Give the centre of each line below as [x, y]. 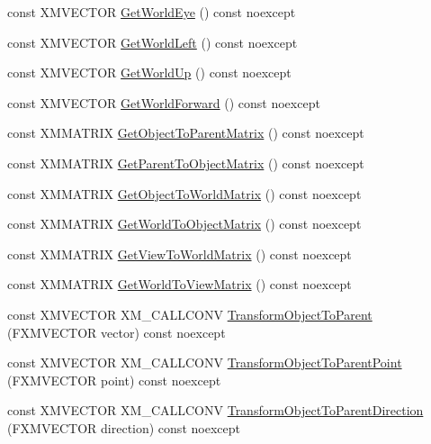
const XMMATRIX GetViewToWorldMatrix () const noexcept [180, 254]
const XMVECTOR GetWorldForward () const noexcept [164, 102]
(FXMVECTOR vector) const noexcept [117, 332]
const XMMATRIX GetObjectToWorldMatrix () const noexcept [184, 193]
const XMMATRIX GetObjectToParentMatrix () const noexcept [186, 133]
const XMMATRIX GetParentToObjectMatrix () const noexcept [186, 163]
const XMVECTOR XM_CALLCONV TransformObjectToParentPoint [205, 362]
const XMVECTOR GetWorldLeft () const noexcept [153, 42]
